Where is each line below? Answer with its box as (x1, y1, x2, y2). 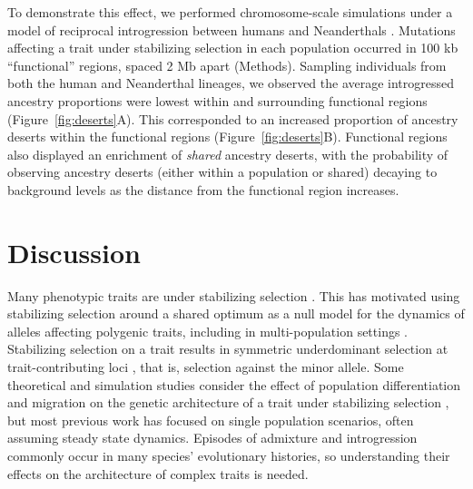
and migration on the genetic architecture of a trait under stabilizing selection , (7, 393, 449, 412)
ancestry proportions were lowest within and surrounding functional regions (7, 91, 428, 110)
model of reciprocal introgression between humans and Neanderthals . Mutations (7, 20, 456, 39)
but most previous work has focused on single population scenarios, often (7, 410, 414, 429)
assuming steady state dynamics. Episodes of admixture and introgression (7, 428, 418, 447)
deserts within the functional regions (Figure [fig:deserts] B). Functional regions (7, 127, 448, 146)
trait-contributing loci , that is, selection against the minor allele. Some (7, 357, 404, 377)
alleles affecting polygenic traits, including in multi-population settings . (7, 321, 409, 340)
